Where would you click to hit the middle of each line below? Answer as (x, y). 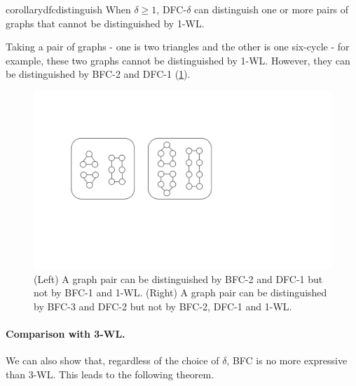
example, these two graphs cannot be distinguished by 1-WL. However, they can (178, 60)
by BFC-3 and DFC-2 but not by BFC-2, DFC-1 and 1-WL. (163, 306)
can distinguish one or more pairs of (272, 9)
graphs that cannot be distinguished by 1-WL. (105, 23)
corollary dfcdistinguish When (68, 9)
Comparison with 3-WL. (66, 334)
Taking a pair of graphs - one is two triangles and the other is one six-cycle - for (178, 47)
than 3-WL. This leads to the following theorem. (110, 374)
